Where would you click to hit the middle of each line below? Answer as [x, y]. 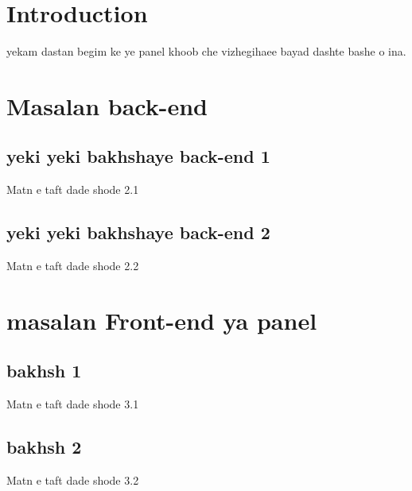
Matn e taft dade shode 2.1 [73, 189]
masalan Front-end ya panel [162, 320]
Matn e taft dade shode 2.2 [73, 266]
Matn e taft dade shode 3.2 [73, 480]
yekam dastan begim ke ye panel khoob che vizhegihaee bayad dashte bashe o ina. [206, 51]
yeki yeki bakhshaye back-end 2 [138, 232]
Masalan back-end [107, 105]
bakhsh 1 [44, 371]
